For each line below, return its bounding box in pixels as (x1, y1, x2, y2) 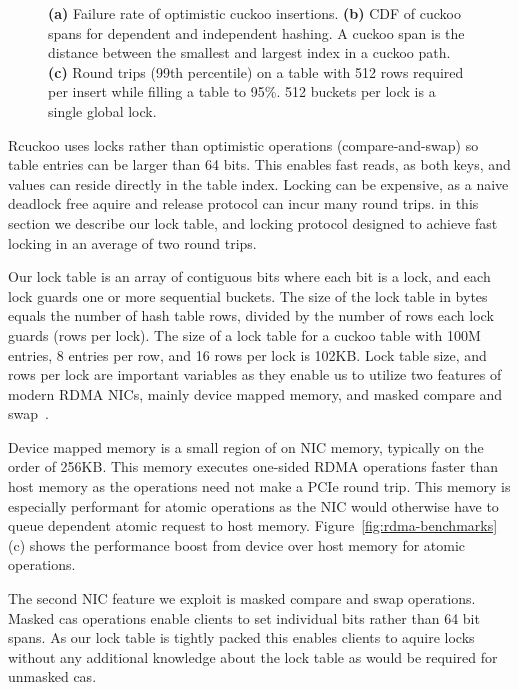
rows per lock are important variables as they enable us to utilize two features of (8, 364, 502, 385)
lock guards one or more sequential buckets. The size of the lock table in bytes (8, 285, 488, 306)
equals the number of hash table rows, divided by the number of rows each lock (8, 305, 494, 326)
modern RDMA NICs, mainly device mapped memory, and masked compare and (8, 383, 503, 404)
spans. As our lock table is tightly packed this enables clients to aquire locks (8, 627, 475, 648)
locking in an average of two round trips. (8, 232, 257, 253)
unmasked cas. (8, 666, 97, 687)
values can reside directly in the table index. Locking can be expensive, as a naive (8, 173, 509, 194)
